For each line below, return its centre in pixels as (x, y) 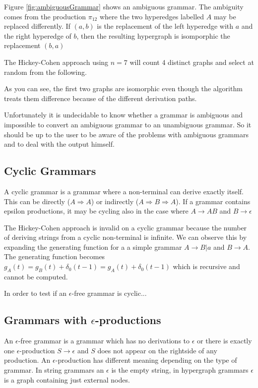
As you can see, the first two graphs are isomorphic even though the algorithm (123, 88)
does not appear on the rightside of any (157, 350)
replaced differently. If (37, 26)
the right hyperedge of (38, 35)
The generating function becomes (55, 256)
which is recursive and (206, 266)
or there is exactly (225, 341)
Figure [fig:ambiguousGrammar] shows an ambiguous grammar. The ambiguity (124, 6)
